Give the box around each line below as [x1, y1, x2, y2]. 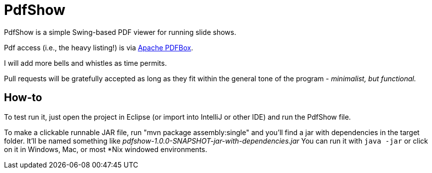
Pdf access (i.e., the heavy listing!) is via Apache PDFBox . [4, 43, 193, 52]
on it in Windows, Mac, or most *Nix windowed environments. [4, 145, 207, 154]
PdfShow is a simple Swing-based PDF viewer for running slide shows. [4, 27, 236, 36]
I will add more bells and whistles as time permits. [4, 58, 167, 67]
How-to [4, 91, 42, 104]
